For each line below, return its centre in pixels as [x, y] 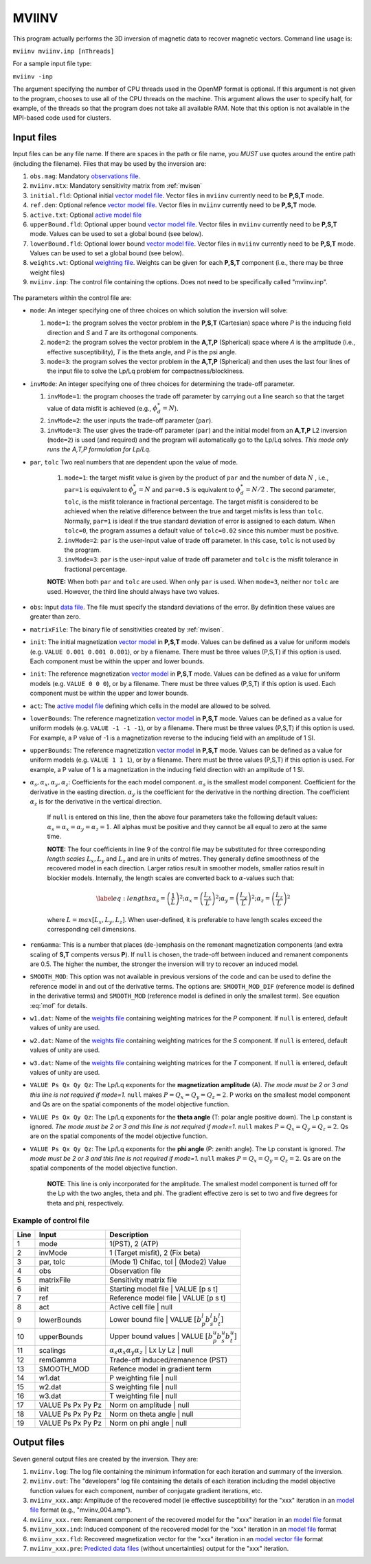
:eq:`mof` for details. [59, 1005]
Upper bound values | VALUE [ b [161, 1336]
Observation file [135, 1271]
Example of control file [51, 1221]
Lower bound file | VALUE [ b [155, 1319]
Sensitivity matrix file [143, 1280]
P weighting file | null [143, 1378]
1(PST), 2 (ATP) [134, 1243]
